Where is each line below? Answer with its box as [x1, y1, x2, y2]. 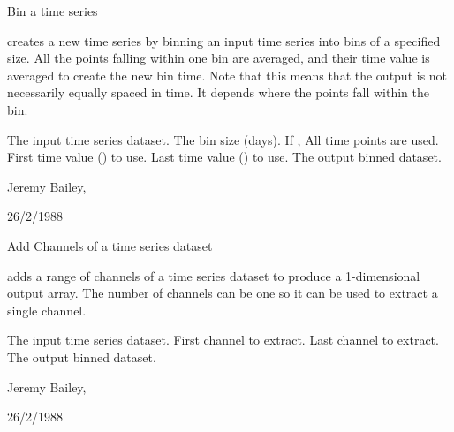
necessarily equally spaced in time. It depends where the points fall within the [7, 83, 430, 102]
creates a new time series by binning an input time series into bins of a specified [7, 31, 441, 49]
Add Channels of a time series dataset [7, 236, 213, 254]
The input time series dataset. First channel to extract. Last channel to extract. [7, 330, 439, 349]
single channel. [7, 300, 87, 319]
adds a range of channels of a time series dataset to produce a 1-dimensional [7, 266, 420, 284]
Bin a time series [7, 2, 98, 19]
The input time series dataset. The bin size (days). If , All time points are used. [7, 130, 439, 148]
